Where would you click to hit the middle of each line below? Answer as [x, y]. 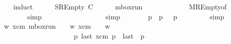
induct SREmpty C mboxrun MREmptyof [120, 6]
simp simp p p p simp [126, 16]
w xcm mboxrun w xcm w [57, 26]
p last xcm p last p [109, 35]
